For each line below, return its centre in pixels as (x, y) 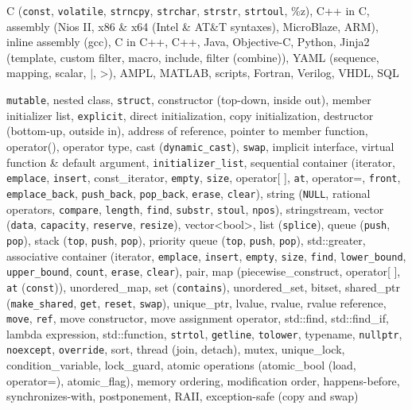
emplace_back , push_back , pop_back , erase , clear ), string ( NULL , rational (189, 193)
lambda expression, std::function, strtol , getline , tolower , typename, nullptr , (204, 333)
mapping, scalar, (47, 73)
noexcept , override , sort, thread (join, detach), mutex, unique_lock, (176, 349)
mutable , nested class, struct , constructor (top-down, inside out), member (189, 100)
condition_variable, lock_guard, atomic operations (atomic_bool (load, (181, 365)
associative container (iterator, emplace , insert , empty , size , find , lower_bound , (206, 255)
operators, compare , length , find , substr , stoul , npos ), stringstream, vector (195, 209)
